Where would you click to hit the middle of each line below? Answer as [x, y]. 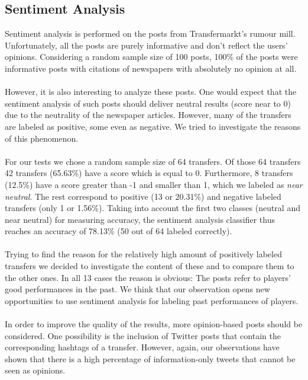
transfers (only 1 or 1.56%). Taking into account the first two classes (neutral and [153, 208]
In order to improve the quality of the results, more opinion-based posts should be [154, 324]
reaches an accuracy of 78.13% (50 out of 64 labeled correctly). [119, 231]
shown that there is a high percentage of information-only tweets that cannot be [150, 358]
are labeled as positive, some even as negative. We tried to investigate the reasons [153, 126]
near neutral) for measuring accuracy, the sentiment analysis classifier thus [140, 219]
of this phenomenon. [42, 138]
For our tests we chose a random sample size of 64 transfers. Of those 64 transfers [153, 161]
